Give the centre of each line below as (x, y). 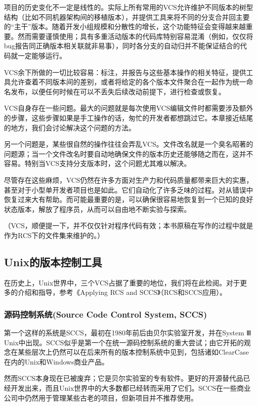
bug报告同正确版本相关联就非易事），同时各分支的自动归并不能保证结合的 (122, 46)
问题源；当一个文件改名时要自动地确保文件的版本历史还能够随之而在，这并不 (128, 153)
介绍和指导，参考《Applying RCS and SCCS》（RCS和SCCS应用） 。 (122, 292)
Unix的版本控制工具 (53, 262)
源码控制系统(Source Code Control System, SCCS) (106, 314)
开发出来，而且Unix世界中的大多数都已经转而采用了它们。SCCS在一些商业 (131, 388)
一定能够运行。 (42, 55)
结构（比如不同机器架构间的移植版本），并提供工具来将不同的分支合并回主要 (127, 17)
